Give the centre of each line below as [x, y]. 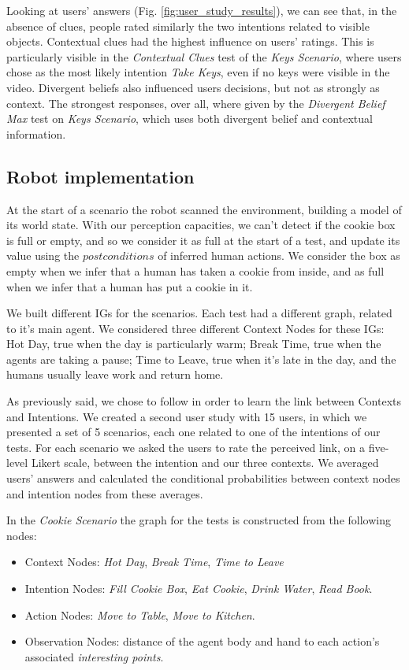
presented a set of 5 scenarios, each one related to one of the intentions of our [193, 432]
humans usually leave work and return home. [115, 374]
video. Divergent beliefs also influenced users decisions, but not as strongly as [193, 87]
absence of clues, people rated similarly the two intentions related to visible [188, 26]
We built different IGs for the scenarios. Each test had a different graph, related [199, 313]
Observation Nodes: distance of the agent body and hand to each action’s [202, 641]
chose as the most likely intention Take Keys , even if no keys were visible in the [198, 72]
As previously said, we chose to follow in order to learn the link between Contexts [204, 401]
